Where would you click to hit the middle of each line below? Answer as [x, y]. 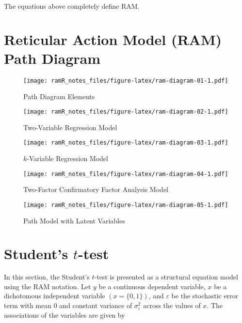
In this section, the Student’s [47, 277]
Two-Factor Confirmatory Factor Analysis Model [96, 189]
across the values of [172, 305]
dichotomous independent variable [55, 296]
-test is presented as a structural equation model [166, 277]
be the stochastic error [205, 296]
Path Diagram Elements [59, 96]
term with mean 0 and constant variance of [68, 305]
